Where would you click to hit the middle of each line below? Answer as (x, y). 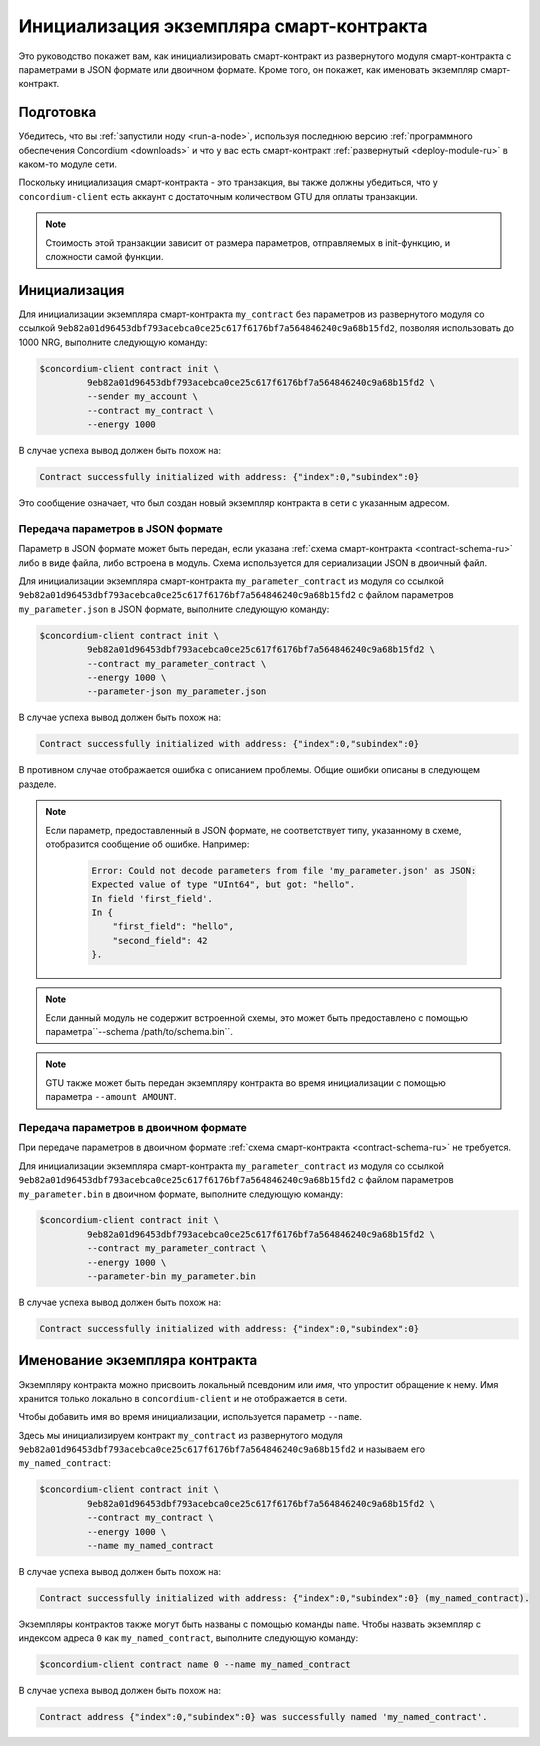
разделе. (37, 784)
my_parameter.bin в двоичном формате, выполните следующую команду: (181, 1194)
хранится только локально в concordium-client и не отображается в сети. (183, 1398)
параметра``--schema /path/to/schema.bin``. (139, 1032)
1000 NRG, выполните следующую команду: (113, 342)
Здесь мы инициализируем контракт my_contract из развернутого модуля (181, 1435)
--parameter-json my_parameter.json (176, 691)
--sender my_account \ (142, 396)
